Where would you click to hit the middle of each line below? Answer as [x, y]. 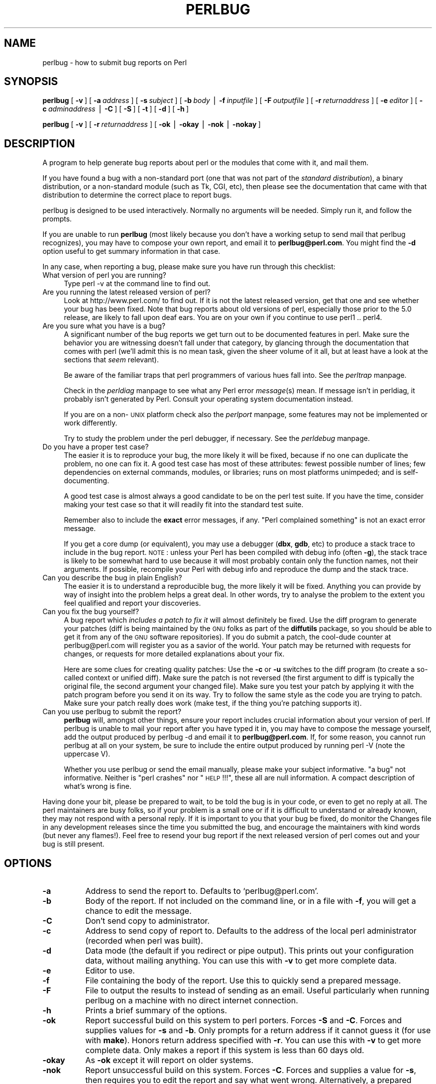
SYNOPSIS [31, 82]
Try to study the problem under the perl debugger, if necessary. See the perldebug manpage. [217, 438]
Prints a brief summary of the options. [156, 1011]
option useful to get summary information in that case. [131, 251]
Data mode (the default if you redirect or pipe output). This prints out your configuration [250, 951]
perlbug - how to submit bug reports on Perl [115, 62]
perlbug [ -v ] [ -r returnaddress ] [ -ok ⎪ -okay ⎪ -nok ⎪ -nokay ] [152, 124]
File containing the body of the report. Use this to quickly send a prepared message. [243, 981]
